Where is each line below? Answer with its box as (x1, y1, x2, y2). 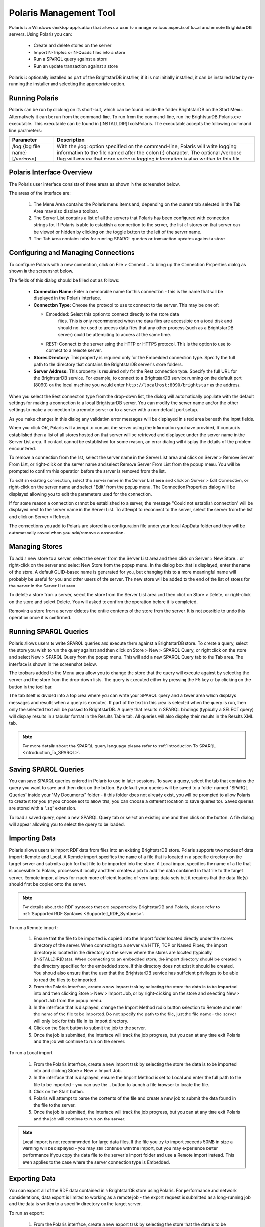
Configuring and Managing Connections (9, 248, 135, 257)
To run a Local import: (9, 1050, 54, 1056)
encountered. (9, 446, 36, 452)
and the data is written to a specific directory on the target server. (9, 1201, 142, 1207)
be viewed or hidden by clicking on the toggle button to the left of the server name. (33, 229, 202, 235)
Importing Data (9, 834, 56, 843)
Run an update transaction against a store (33, 63, 118, 69)
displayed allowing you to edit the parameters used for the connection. (9, 491, 152, 497)
